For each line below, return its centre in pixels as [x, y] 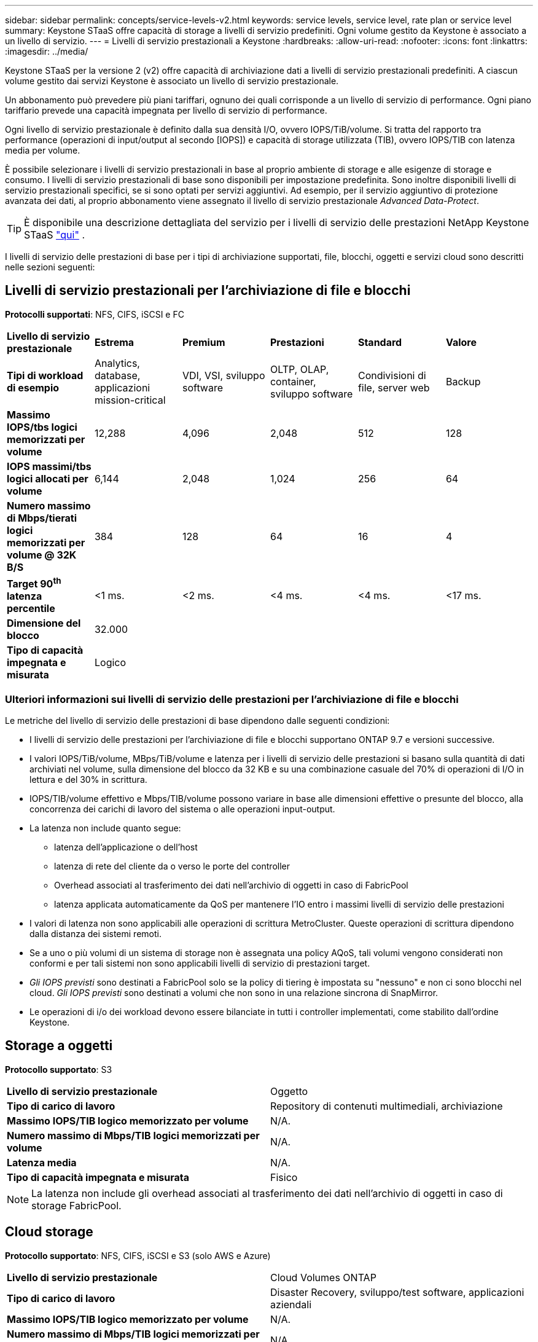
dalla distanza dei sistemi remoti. [96, 933]
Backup [463, 381]
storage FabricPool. [76, 1205]
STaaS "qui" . [54, 235]
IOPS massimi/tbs [49, 466]
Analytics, [117, 363]
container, [293, 381]
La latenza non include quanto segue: [105, 828]
